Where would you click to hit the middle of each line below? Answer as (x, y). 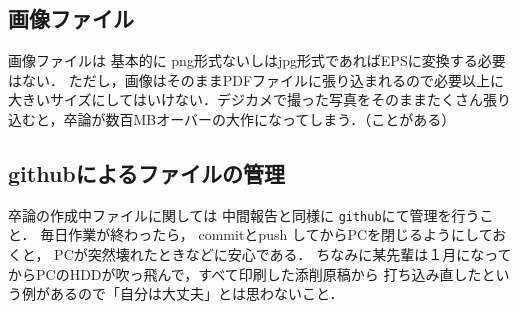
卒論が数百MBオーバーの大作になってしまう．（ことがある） (259, 118)
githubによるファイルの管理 (147, 172)
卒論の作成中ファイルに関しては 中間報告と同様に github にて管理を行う (244, 214)
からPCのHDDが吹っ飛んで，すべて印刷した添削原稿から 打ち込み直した (245, 273)
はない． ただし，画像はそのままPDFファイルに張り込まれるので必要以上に (256, 79)
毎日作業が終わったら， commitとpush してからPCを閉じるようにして (266, 234)
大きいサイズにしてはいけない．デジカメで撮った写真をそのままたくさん (245, 99)
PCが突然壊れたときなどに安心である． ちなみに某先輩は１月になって (283, 254)
